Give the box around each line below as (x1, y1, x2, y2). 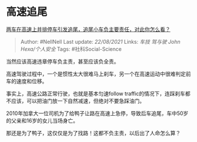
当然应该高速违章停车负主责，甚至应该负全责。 (6, 58, 119, 65)
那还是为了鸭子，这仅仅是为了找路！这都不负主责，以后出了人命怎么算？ (6, 129, 181, 136)
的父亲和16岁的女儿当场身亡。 (6, 117, 79, 124)
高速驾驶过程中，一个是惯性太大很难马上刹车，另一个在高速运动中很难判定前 (6, 70, 191, 77)
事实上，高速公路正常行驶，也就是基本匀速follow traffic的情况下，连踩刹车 (6, 90, 186, 97)
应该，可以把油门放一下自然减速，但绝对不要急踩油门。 (11, 97, 145, 104)
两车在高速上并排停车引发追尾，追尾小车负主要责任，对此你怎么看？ (6, 26, 171, 33)
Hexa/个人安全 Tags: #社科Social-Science (20, 45, 122, 53)
